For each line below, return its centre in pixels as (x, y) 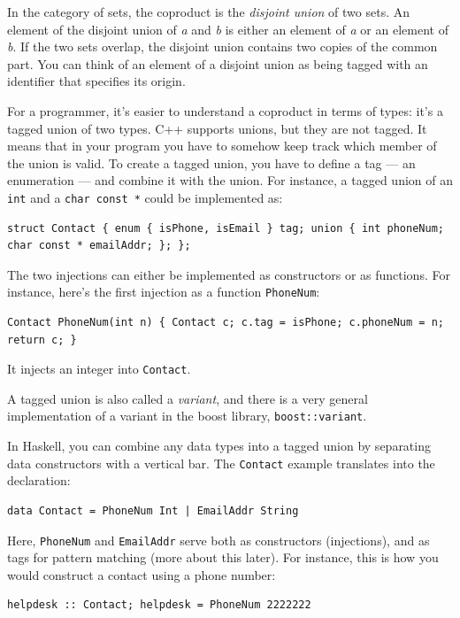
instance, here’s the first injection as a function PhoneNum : (164, 292)
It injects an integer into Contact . (99, 369)
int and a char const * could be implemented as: (145, 197)
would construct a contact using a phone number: (142, 574)
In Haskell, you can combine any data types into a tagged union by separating (219, 446)
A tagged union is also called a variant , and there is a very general (188, 398)
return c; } (42, 340)
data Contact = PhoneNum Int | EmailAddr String (153, 510)
